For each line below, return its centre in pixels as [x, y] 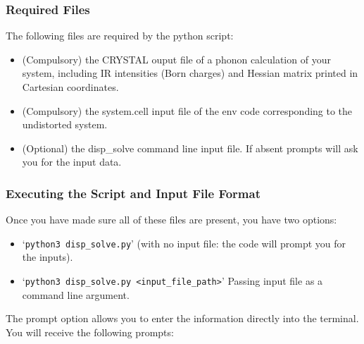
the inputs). [48, 257]
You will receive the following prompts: [90, 332]
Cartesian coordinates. [70, 87]
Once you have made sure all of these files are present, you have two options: [171, 220]
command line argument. [76, 294]
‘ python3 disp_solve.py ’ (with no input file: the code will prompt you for [184, 243]
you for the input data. [72, 162]
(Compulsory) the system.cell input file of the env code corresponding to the [187, 110]
